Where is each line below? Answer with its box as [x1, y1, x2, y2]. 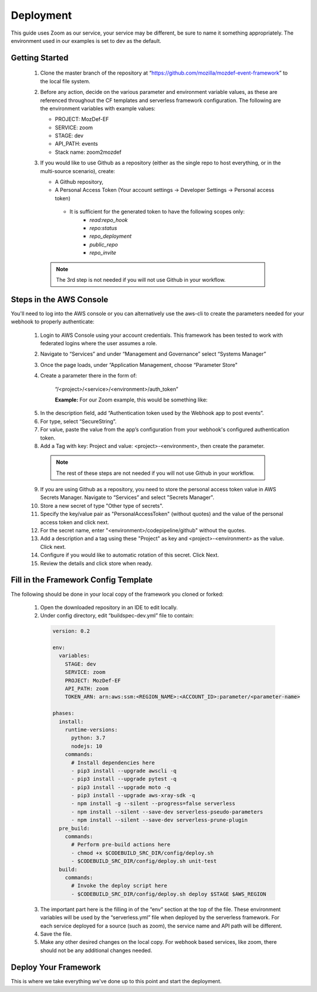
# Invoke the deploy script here [71, 882, 167, 889]
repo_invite [89, 249, 117, 257]
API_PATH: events [55, 140, 98, 147]
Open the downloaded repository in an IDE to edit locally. [40, 603, 178, 610]
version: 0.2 [52, 628, 90, 635]
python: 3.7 [71, 734, 106, 741]
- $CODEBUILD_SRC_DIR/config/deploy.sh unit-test [71, 858, 217, 865]
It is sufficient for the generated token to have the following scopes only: [69, 208, 245, 215]
